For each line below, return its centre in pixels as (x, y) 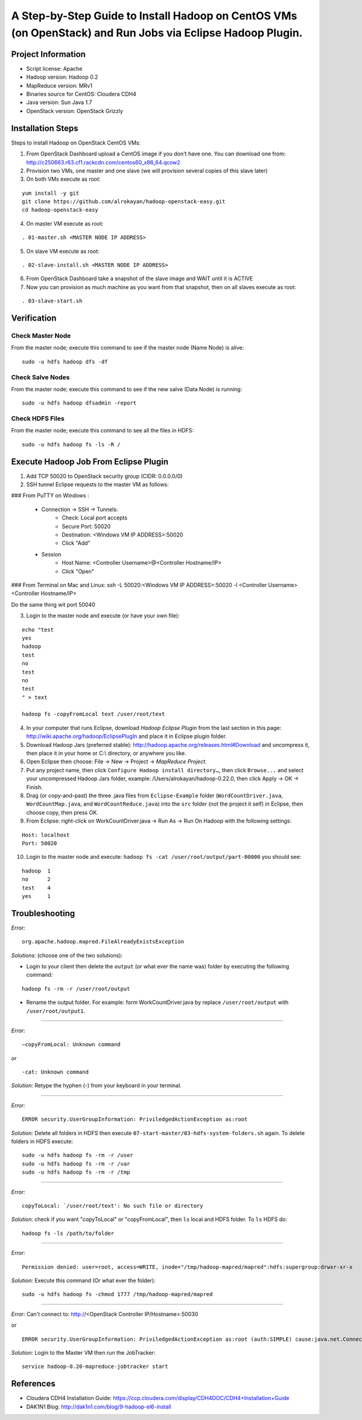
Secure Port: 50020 (86, 526)
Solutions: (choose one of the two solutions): (67, 955)
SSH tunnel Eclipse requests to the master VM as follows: (97, 484)
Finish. (35, 787)
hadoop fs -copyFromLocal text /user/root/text (94, 714)
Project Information (48, 54)
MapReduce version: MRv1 (59, 85)
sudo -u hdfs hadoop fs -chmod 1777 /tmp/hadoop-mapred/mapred (117, 1295)
